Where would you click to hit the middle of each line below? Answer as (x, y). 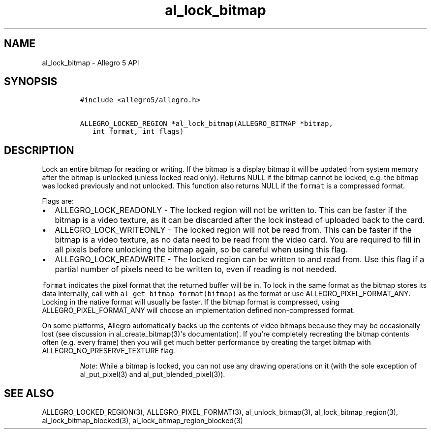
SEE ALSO (29, 393)
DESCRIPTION (39, 150)
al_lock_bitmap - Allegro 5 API (91, 62)
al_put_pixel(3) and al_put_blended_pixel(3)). (153, 374)
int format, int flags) (138, 132)
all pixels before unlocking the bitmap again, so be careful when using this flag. (201, 250)
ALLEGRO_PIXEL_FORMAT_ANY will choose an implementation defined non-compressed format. (199, 310)
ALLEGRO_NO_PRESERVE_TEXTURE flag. (108, 351)
